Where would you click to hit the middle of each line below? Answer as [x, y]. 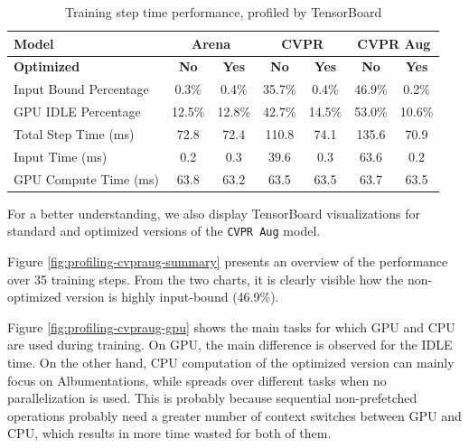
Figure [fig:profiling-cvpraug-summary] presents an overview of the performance [228, 261]
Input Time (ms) [61, 156]
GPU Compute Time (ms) [86, 178]
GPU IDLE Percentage [77, 112]
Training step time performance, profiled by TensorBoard [224, 12]
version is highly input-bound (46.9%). [172, 297]
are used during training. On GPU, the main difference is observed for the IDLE [230, 345]
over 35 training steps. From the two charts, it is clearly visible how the [206, 279]
